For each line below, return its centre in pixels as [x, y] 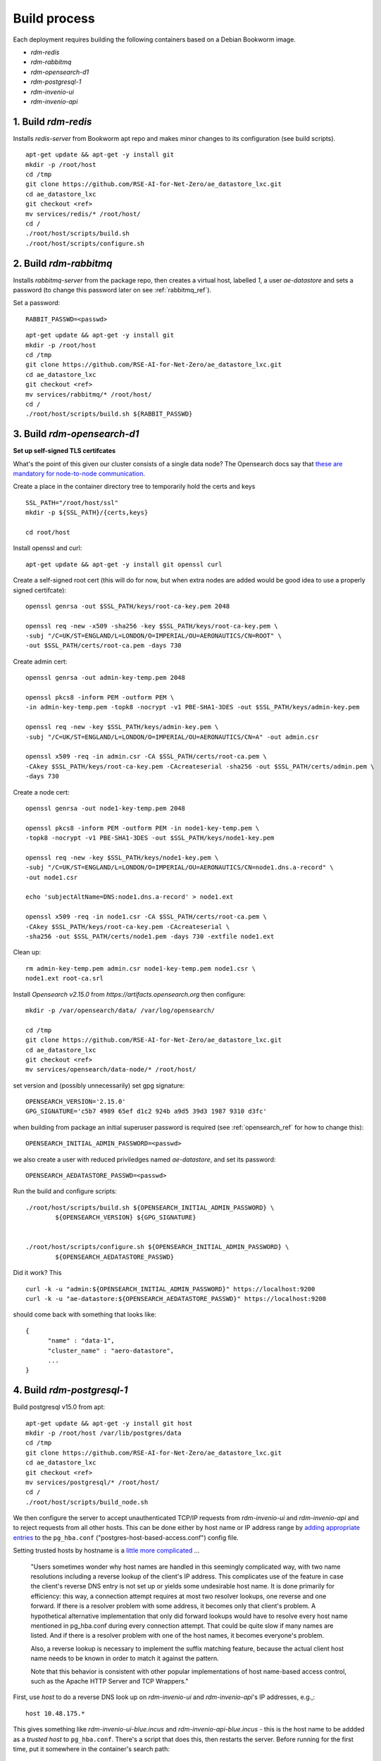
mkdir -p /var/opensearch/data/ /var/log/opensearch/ [120, 1010]
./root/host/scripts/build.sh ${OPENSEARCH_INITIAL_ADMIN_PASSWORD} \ [150, 1207]
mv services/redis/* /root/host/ [83, 214]
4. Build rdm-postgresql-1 [70, 1390]
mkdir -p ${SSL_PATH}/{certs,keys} [87, 513]
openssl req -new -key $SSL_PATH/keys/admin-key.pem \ [122, 727]
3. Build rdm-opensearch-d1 [76, 434]
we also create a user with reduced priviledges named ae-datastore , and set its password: [144, 1159]
